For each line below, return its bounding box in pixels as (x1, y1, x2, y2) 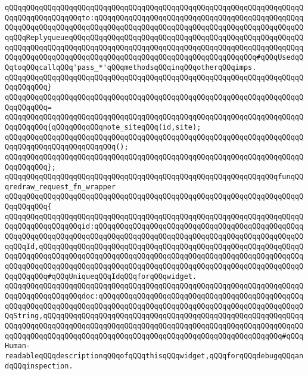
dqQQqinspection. (5, 361, 73, 370)
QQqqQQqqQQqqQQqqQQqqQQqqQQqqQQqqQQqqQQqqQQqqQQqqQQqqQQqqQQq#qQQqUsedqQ (5, 53, 304, 62)
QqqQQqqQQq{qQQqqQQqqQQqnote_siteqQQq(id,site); (5, 122, 201, 131)
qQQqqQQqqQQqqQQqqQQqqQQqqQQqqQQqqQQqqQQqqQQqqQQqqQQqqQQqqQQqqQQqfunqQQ (5, 173, 304, 182)
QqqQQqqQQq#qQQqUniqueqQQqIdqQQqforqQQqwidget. (5, 272, 197, 281)
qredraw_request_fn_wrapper (5, 182, 116, 191)
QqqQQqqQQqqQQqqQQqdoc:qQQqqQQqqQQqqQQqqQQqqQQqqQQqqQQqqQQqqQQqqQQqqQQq (5, 292, 304, 301)
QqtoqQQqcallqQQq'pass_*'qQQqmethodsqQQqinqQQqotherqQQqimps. (5, 63, 257, 72)
